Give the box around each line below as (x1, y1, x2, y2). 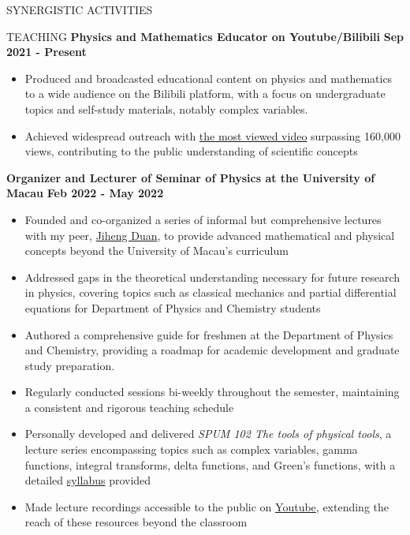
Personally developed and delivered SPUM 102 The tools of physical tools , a (24, 425, 392, 442)
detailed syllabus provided (24, 472, 151, 488)
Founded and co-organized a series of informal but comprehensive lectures (24, 211, 382, 227)
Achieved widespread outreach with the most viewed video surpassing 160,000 (24, 127, 401, 144)
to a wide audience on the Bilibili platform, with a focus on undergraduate (24, 85, 386, 102)
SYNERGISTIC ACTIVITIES (6, 2, 153, 17)
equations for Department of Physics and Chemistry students (24, 299, 321, 316)
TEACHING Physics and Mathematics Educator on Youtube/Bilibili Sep (6, 28, 404, 44)
